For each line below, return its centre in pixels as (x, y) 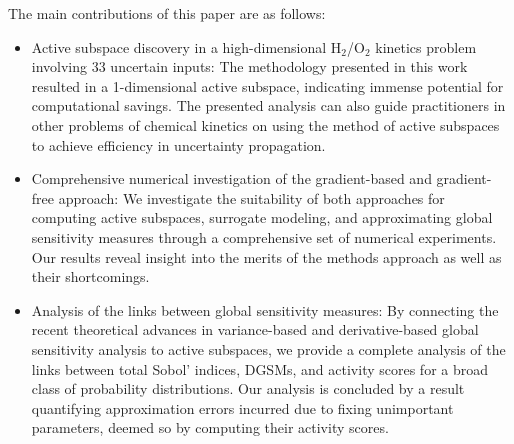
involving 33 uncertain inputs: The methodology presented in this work (249, 66)
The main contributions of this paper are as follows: (167, 13)
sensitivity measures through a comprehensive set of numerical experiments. (264, 236)
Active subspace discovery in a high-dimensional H (186, 46)
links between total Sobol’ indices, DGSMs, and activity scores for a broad (259, 368)
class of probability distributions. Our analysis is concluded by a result (248, 388)
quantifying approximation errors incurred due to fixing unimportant (242, 407)
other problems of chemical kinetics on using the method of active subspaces (265, 124)
